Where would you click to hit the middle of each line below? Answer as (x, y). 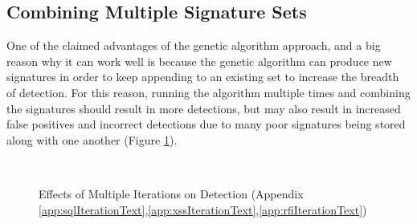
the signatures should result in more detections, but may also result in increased (204, 108)
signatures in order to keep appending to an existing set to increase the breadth (203, 77)
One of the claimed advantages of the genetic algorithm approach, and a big (194, 45)
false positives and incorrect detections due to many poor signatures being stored (206, 124)
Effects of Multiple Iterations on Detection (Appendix (171, 193)
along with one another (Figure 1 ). (92, 139)
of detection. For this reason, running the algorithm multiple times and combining (208, 92)
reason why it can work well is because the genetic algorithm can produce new (199, 61)
